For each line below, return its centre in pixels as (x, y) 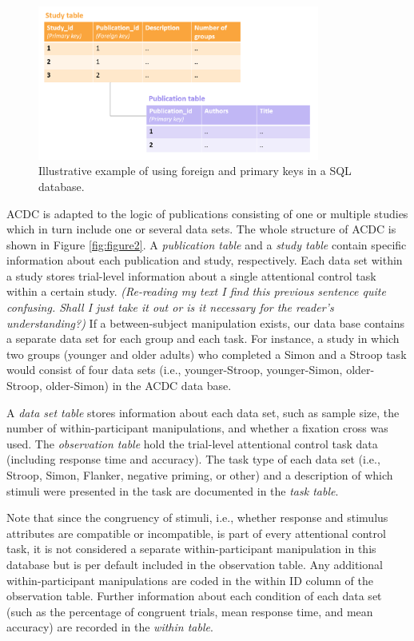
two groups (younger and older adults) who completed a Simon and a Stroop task (207, 354)
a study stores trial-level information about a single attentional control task (191, 275)
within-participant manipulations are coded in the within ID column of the (190, 580)
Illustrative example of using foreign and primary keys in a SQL (195, 171)
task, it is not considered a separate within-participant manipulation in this (191, 549)
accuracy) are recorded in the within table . (110, 627)
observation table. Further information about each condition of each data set (194, 596)
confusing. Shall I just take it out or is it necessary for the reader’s (170, 307)
